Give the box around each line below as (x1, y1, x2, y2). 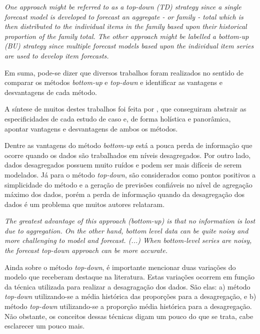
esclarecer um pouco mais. (4, 320, 85, 331)
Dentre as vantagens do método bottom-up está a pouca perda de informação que (4, 140, 252, 150)
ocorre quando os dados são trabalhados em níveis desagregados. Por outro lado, (4, 149, 251, 160)
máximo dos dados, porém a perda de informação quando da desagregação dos (4, 189, 244, 199)
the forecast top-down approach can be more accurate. (4, 245, 167, 255)
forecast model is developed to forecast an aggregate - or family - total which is (4, 11, 243, 21)
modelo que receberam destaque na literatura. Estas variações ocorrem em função (4, 271, 255, 282)
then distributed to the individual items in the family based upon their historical (4, 21, 247, 31)
